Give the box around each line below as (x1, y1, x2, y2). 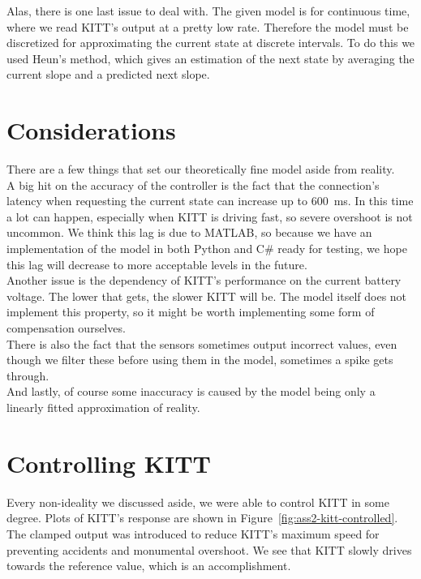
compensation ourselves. (6, 320, 126, 337)
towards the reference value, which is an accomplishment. (6, 557, 291, 574)
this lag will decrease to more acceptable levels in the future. (6, 255, 307, 272)
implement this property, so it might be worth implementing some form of (6, 303, 375, 320)
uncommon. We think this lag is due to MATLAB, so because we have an (6, 224, 372, 241)
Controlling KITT (6, 446, 212, 479)
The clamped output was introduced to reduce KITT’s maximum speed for (6, 525, 380, 542)
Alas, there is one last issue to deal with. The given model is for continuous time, (6, 2, 410, 19)
